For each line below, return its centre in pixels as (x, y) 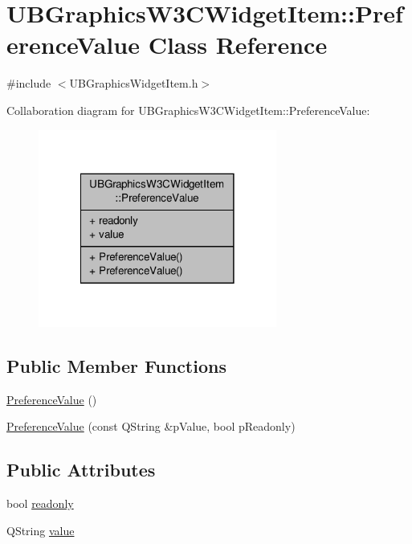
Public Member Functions (116, 365)
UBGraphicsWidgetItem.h (134, 83)
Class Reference (238, 45)
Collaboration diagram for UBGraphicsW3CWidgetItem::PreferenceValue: (188, 110)
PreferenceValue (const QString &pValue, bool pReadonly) (151, 426)
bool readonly (40, 503)
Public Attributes (81, 470)
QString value (41, 530)
